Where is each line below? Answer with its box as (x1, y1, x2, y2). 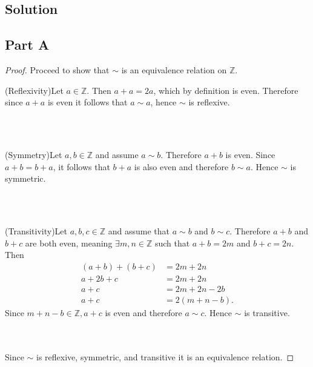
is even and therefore (105, 306, 182, 319)
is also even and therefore (134, 160, 229, 173)
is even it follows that (47, 96, 128, 108)
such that (154, 236, 190, 249)
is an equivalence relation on (121, 63, 227, 76)
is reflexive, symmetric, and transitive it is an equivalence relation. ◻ (36, 350, 294, 363)
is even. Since (225, 148, 275, 160)
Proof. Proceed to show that (5, 63, 110, 76)
